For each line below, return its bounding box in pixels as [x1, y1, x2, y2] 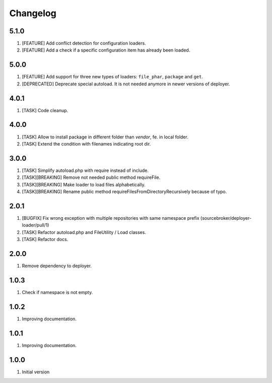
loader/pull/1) [22, 222, 49, 228]
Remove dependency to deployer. [22, 263, 92, 269]
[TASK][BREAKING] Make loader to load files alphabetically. [22, 181, 146, 187]
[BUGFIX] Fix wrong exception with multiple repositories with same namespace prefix [22, 215, 199, 221]
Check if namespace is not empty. [22, 289, 93, 295]
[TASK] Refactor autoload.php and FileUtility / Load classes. [22, 229, 146, 235]
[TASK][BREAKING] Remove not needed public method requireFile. [22, 174, 161, 180]
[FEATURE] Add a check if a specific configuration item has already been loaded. [22, 47, 190, 53]
